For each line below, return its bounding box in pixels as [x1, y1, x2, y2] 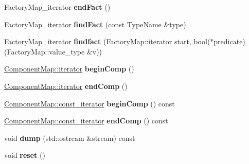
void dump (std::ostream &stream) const [4, 132, 135, 143]
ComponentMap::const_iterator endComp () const [4, 115, 168, 126]
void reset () [4, 150, 45, 160]
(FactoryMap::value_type [4, 46, 85, 57]
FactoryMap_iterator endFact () [4, 2, 111, 12]
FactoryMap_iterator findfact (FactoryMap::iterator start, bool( [4, 36, 210, 47]
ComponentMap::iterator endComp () [4, 80, 128, 91]
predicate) [214, 36, 245, 47]
